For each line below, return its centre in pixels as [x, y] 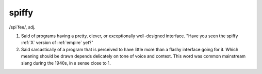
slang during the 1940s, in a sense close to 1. [66, 63]
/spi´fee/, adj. [22, 27]
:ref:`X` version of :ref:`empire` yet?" [57, 43]
